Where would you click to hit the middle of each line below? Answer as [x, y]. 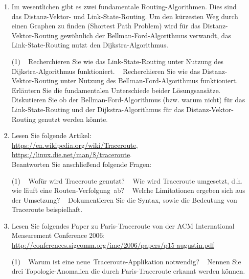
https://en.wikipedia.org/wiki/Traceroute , [75, 145]
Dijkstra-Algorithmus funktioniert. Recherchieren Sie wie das [106, 71]
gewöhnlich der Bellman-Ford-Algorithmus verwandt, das [146, 35]
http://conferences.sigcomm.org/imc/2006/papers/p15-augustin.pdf [113, 245]
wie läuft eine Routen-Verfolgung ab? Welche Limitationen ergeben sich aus [128, 190]
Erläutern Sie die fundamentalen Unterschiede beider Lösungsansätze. [116, 90]
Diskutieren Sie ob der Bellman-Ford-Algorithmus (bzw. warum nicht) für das [128, 100]
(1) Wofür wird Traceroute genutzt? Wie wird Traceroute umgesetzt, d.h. [127, 180]
